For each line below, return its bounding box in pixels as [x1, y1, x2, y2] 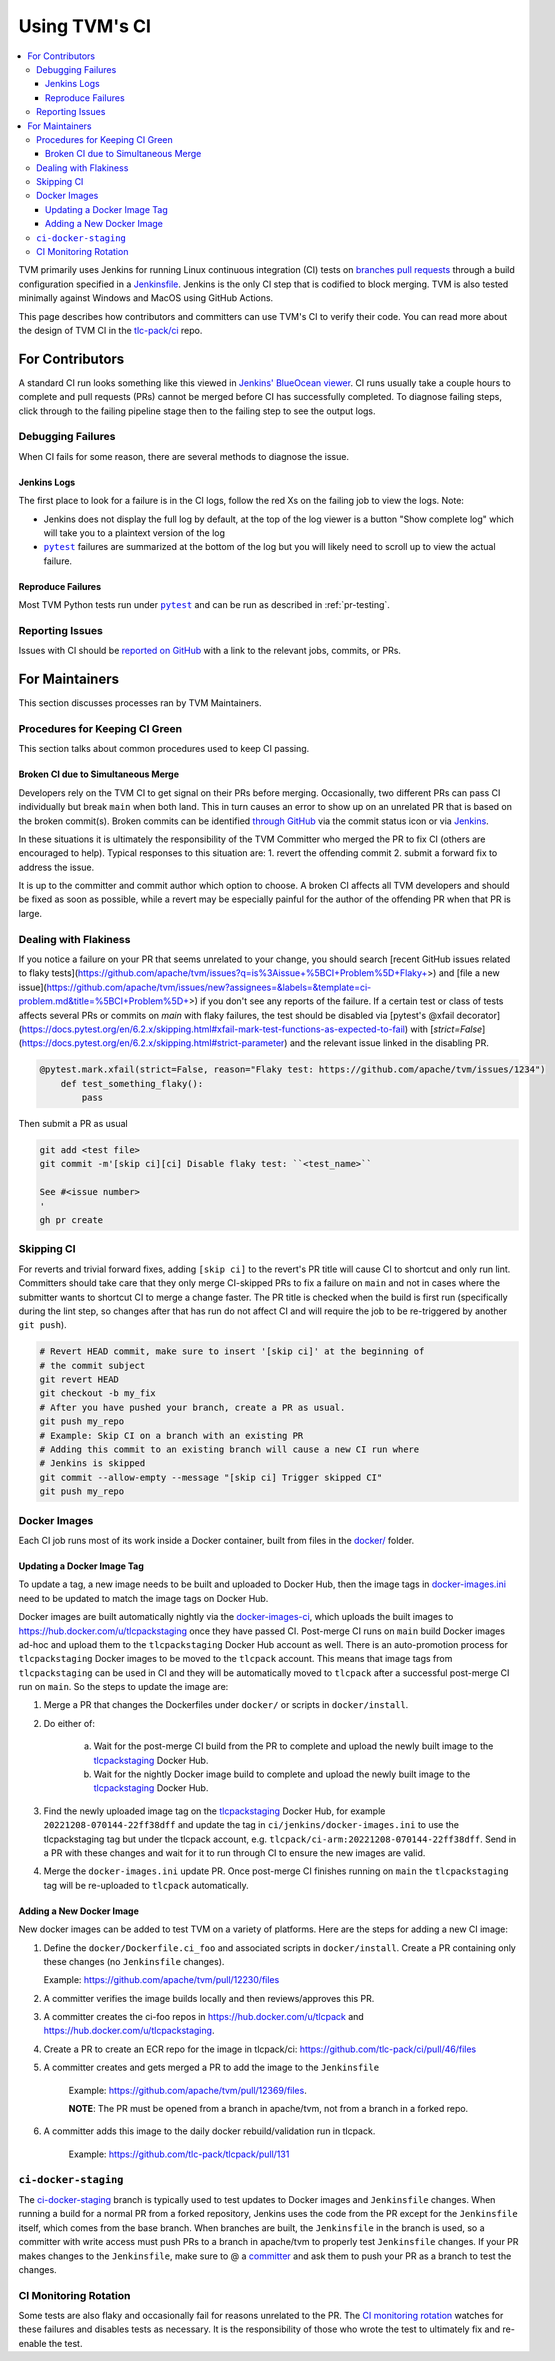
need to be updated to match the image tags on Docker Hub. [18, 1592, 269, 1604]
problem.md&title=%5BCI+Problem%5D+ [18, 995, 190, 1007]
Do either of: [43, 1717, 95, 1729]
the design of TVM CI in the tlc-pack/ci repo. [18, 324, 203, 336]
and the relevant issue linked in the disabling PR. [289, 1037, 489, 1049]
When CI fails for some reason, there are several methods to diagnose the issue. [18, 450, 350, 462]
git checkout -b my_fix [39, 1388, 157, 1399]
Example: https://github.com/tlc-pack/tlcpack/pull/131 [68, 2148, 290, 2160]
